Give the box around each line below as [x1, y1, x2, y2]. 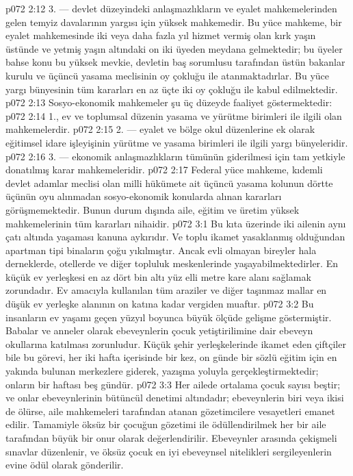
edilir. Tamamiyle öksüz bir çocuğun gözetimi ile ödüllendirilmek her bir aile [5, 417, 326, 431]
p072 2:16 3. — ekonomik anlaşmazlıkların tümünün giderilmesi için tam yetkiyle [5, 149, 345, 163]
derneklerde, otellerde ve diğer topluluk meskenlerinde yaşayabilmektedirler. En [5, 256, 338, 271]
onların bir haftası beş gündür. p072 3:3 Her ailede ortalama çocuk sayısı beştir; [5, 377, 341, 391]
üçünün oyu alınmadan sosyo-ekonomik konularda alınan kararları [5, 189, 282, 203]
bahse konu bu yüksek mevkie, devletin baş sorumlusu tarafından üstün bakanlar [5, 55, 345, 69]
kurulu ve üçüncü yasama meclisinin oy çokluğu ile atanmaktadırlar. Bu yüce [5, 68, 329, 82]
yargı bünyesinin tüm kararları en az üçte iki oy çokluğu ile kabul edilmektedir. [5, 82, 338, 96]
